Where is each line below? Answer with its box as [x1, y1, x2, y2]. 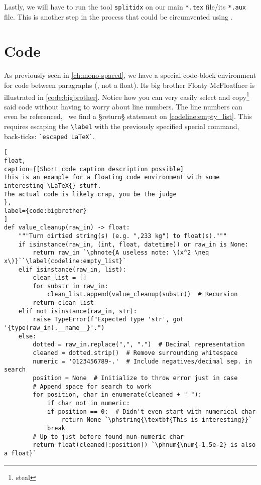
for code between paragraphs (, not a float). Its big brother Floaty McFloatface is [4, 79, 255, 90]
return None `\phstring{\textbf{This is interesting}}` [61, 416, 252, 424]
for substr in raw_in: [33, 282, 108, 290]
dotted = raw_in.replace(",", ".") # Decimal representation [33, 341, 245, 348]
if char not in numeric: [47, 400, 130, 407]
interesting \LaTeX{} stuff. [4, 182, 101, 189]
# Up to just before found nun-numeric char [33, 433, 184, 440]
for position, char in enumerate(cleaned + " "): [33, 391, 202, 399]
